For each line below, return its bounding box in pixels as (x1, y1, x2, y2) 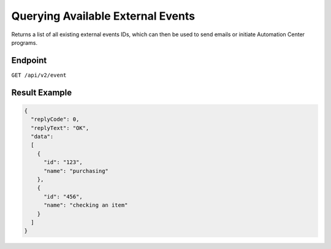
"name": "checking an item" (44, 202, 128, 209)
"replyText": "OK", (31, 124, 89, 131)
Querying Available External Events (11, 9, 196, 23)
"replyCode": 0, (31, 116, 80, 123)
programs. (11, 39, 38, 46)
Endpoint (11, 55, 47, 66)
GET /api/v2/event (11, 71, 67, 79)
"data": (31, 133, 54, 140)
